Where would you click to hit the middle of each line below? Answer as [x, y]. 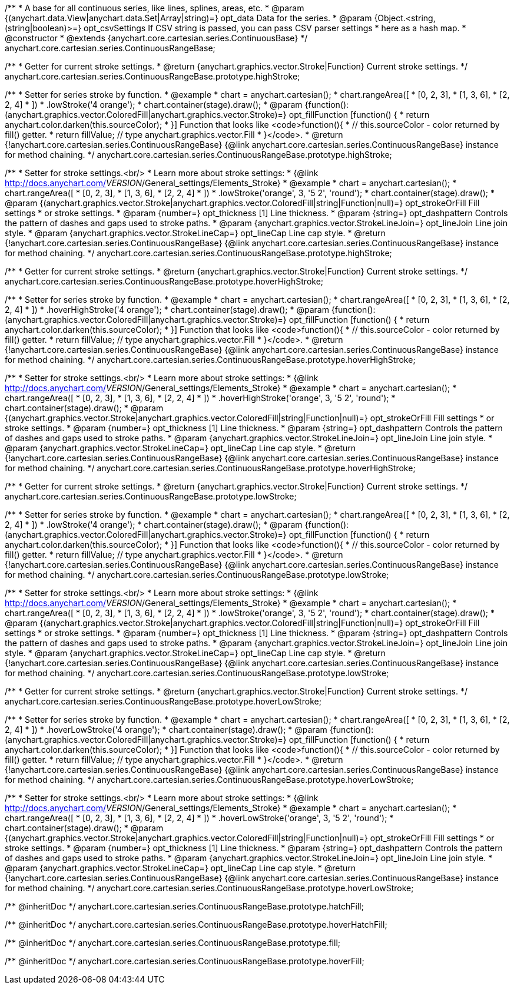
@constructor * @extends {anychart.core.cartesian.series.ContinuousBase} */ [156, 38]
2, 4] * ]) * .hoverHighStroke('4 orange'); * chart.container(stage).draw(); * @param [167, 310]
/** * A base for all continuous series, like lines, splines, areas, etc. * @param [155, 8]
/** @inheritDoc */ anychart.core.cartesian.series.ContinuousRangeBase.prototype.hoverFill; [185, 961]
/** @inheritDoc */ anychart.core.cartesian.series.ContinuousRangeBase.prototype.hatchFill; [184, 906]
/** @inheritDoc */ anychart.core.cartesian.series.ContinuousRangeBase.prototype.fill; [173, 943]
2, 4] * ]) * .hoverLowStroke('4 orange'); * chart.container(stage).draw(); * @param [166, 730]
